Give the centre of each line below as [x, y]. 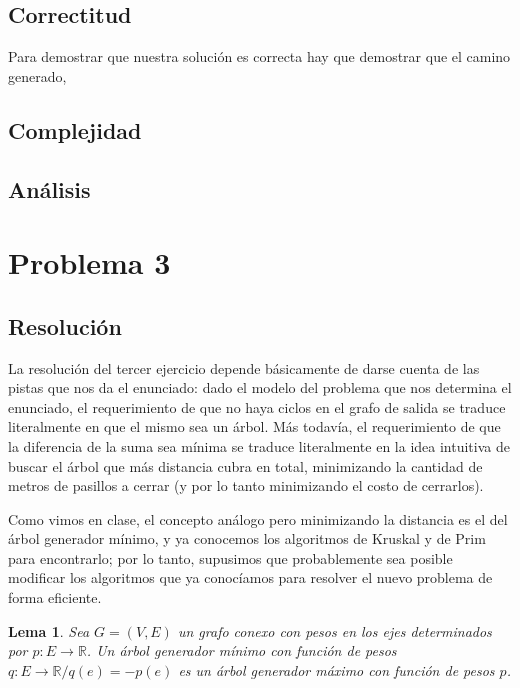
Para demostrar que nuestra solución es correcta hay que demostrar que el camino [259, 56]
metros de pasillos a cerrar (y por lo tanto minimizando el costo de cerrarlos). [246, 485]
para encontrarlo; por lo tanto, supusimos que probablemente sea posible [230, 557]
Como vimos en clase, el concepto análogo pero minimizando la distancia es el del [258, 518]
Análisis [49, 188]
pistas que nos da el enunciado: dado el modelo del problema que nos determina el [260, 387]
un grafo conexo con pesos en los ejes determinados [334, 630]
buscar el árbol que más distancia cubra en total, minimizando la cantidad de [245, 465]
